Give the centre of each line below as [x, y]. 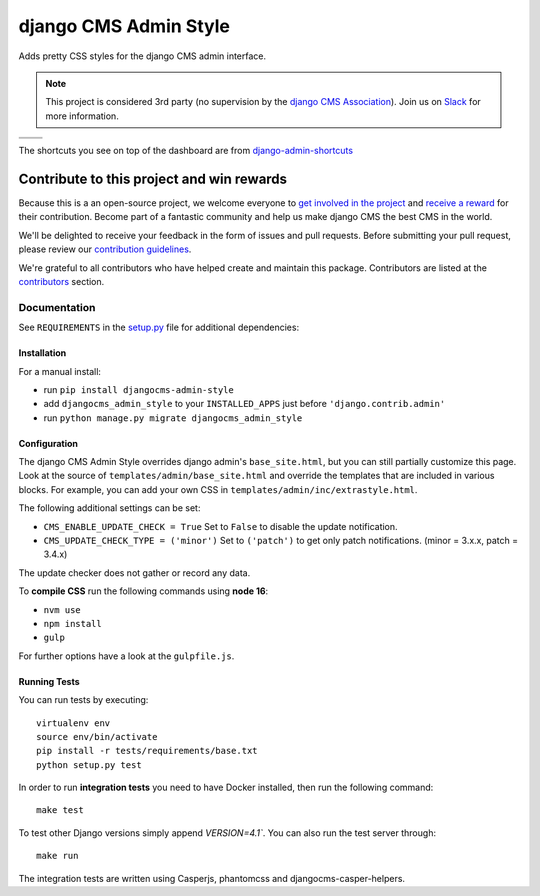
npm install [72, 623]
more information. [82, 116]
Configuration [48, 443]
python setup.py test [89, 764]
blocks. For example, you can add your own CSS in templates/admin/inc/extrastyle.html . [218, 489]
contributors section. [61, 281]
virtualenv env [73, 723]
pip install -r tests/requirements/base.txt [147, 751]
